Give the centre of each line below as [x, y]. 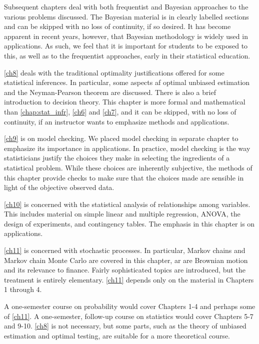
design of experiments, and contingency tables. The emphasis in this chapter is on [129, 223]
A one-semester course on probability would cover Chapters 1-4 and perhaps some [130, 306]
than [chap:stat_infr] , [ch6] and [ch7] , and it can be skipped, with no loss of [120, 111]
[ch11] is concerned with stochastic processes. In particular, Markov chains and [125, 250]
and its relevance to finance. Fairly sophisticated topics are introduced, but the [125, 270]
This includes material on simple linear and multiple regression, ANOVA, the [122, 214]
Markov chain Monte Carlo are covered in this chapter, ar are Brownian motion [126, 260]
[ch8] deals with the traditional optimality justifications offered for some [114, 72]
